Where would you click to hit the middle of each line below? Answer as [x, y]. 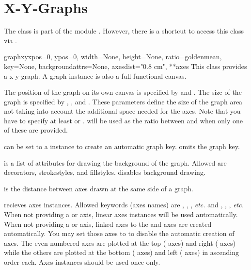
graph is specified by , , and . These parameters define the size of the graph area [123, 101]
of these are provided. [36, 130]
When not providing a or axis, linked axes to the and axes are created [108, 224]
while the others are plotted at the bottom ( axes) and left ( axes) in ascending [121, 252]
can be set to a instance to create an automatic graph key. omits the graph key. [122, 146]
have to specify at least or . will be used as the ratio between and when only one [124, 120]
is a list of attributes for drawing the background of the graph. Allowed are [115, 162]
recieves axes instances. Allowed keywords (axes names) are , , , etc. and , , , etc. [124, 205]
